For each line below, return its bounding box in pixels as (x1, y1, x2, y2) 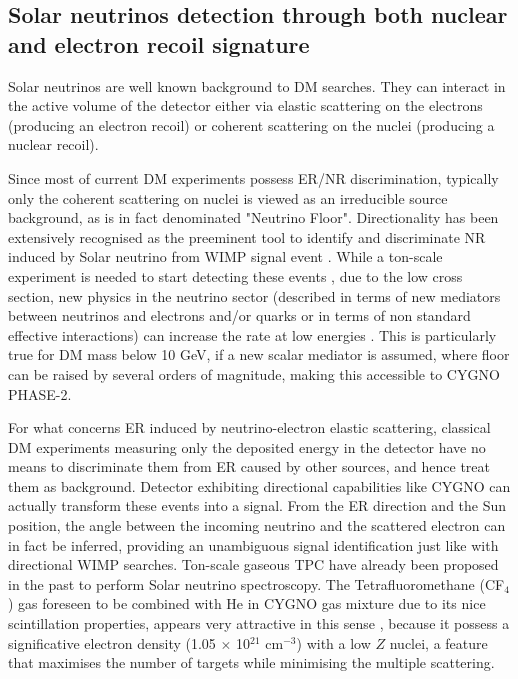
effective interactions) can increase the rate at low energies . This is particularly (8, 324, 497, 345)
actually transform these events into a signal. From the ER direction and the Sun (8, 495, 507, 516)
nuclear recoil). (8, 134, 99, 155)
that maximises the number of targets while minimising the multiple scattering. (8, 652, 495, 673)
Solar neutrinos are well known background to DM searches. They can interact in (8, 75, 506, 96)
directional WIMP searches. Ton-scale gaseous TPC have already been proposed (8, 554, 499, 575)
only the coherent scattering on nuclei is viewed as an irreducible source (8, 187, 448, 208)
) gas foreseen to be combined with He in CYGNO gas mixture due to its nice (8, 593, 486, 614)
